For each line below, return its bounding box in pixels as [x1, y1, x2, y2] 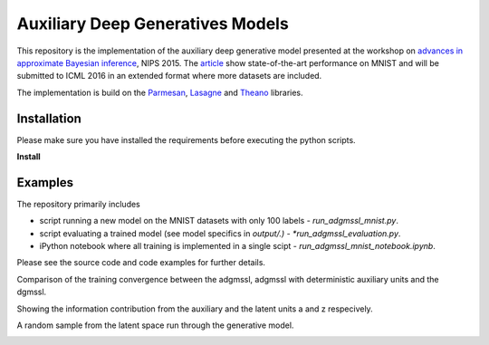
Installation [16, 110, 81, 126]
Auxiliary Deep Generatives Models [16, 14, 289, 34]
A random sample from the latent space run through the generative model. [16, 320, 294, 331]
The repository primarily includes [16, 198, 140, 209]
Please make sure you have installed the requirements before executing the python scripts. [16, 134, 357, 145]
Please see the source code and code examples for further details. [16, 257, 266, 268]
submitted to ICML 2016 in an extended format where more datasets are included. [16, 71, 322, 81]
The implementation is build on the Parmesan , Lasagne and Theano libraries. [16, 87, 303, 98]
